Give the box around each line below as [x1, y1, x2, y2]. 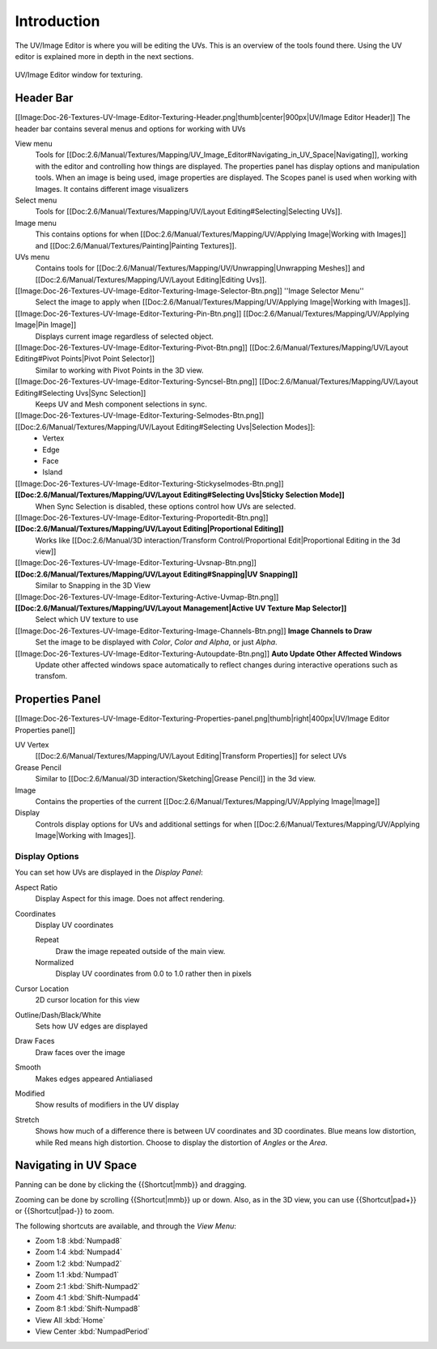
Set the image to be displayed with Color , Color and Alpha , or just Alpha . [35, 637, 278, 647]
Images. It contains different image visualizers [35, 184, 189, 194]
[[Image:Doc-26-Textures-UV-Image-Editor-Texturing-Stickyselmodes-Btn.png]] [15, 479, 284, 488]
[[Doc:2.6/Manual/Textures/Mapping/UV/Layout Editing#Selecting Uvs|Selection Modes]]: [15, 422, 316, 432]
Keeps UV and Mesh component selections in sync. [35, 399, 208, 409]
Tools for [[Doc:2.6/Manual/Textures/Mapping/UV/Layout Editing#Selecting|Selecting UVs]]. [35, 206, 343, 216]
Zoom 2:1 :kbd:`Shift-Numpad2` [35, 1281, 141, 1291]
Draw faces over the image [35, 1047, 125, 1057]
